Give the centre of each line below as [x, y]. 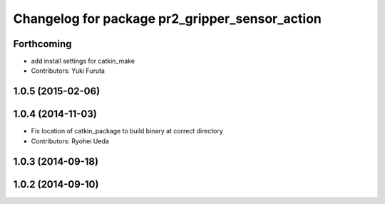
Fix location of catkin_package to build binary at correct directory [127, 131]
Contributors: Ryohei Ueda [70, 141]
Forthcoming [42, 44]
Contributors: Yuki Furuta [68, 71]
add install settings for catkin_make [83, 61]
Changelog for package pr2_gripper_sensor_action [168, 19]
